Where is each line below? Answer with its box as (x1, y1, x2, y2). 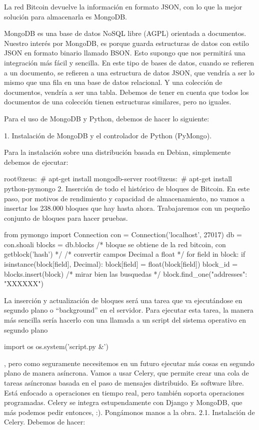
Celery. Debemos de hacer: (4, 417, 85, 427)
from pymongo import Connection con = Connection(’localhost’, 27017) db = (4, 229, 242, 240)
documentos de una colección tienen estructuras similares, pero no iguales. (4, 96, 231, 107)
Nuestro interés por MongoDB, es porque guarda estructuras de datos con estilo (4, 37, 249, 48)
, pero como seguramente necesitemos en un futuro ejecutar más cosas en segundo (4, 358, 254, 368)
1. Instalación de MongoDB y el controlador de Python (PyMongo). (4, 130, 212, 140)
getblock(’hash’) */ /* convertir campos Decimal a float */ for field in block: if (4, 249, 245, 259)
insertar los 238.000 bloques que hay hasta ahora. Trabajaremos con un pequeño (4, 203, 250, 213)
